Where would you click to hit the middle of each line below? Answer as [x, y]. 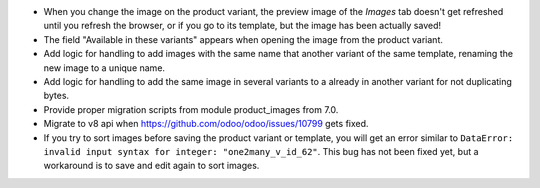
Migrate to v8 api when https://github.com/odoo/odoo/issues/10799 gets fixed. [206, 124]
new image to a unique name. [104, 67]
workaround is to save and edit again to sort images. [151, 166]
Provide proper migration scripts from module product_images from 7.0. [191, 109]
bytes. [56, 96]
